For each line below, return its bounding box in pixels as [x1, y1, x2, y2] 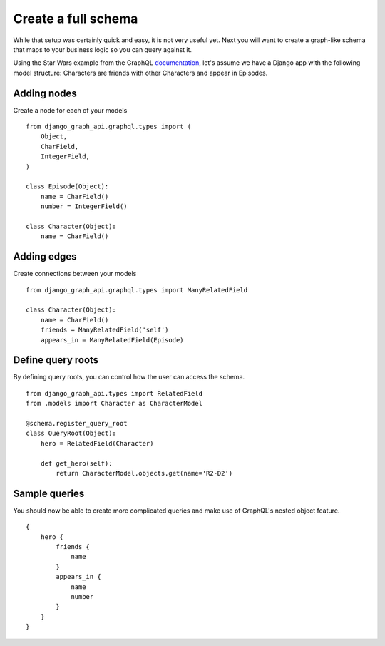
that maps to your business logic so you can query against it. [13, 45, 192, 53]
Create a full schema [13, 11, 138, 26]
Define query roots [13, 354, 99, 366]
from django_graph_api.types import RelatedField [26, 389, 203, 397]
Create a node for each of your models [13, 106, 128, 114]
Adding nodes [13, 87, 78, 99]
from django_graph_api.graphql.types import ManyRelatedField [26, 286, 248, 294]
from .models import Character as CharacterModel [26, 399, 203, 408]
